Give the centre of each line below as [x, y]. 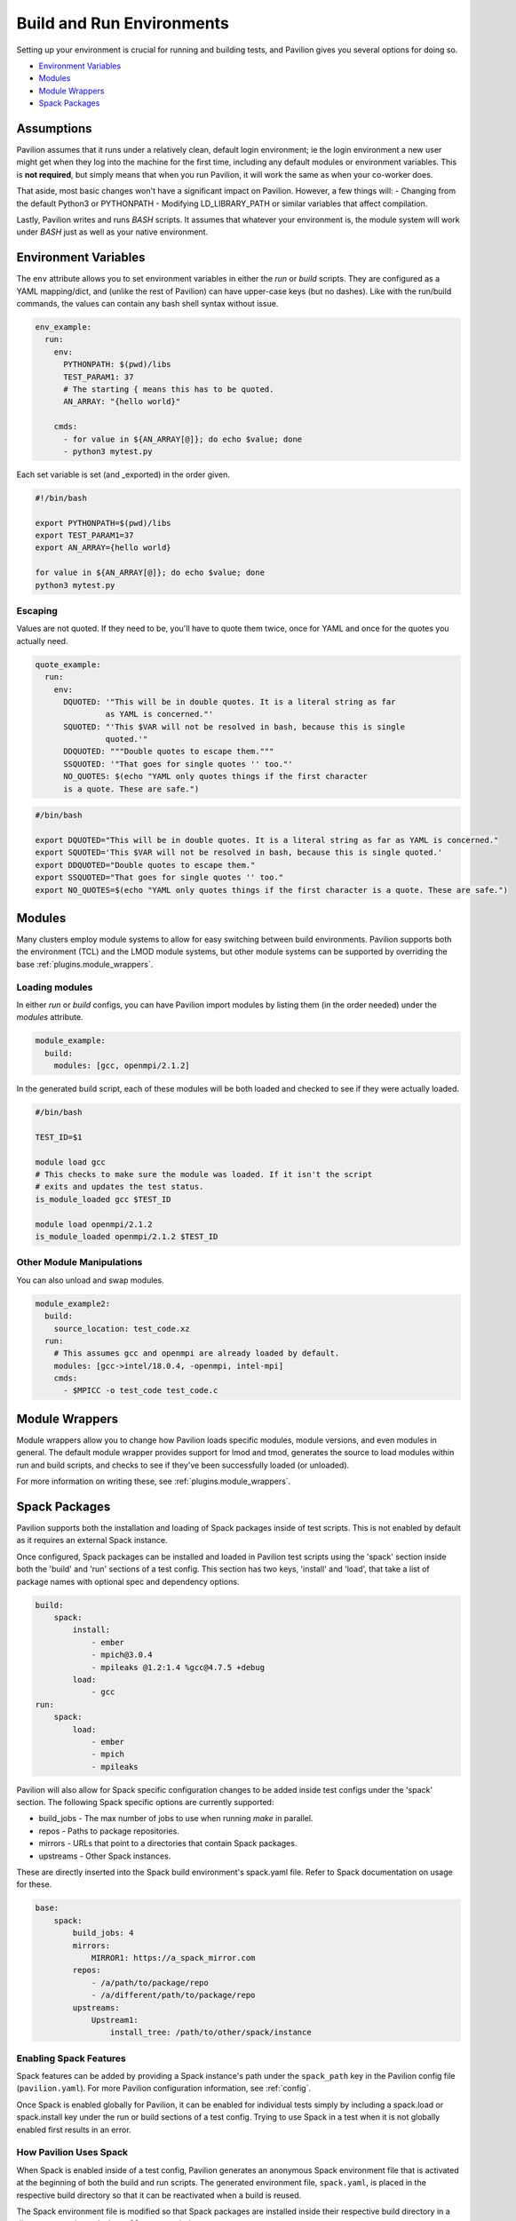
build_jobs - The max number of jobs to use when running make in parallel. [176, 1819]
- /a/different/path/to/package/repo [173, 1995]
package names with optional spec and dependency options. [128, 1581]
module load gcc [71, 1162]
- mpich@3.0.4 [122, 1655]
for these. [34, 1884]
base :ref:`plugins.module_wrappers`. [85, 964]
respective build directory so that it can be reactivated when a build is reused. [159, 2195]
